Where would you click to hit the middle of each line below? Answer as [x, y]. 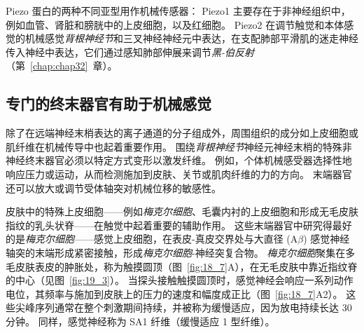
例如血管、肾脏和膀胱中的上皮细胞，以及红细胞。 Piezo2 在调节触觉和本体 [175, 24]
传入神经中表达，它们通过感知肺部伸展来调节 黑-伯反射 [130, 52]
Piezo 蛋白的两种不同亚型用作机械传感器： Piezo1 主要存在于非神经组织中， [178, 11]
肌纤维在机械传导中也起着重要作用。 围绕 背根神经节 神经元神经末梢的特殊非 [179, 146]
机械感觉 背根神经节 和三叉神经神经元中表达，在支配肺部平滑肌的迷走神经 [191, 38]
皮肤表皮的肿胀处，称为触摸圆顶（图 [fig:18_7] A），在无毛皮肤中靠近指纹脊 [186, 266]
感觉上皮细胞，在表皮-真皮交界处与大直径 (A [196, 239]
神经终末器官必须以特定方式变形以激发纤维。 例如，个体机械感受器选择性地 [179, 160]
